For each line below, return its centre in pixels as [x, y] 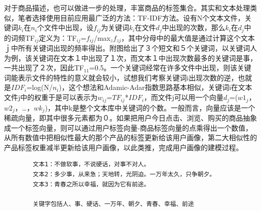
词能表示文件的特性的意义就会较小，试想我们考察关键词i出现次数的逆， [121, 77]
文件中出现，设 [69, 27]
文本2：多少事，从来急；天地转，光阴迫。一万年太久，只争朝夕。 [124, 174]
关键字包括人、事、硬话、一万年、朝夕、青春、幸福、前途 [113, 204]
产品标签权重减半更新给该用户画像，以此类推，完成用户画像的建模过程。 [123, 147]
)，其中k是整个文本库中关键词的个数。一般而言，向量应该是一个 [150, 107]
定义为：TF [58, 37]
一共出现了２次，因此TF [44, 68]
